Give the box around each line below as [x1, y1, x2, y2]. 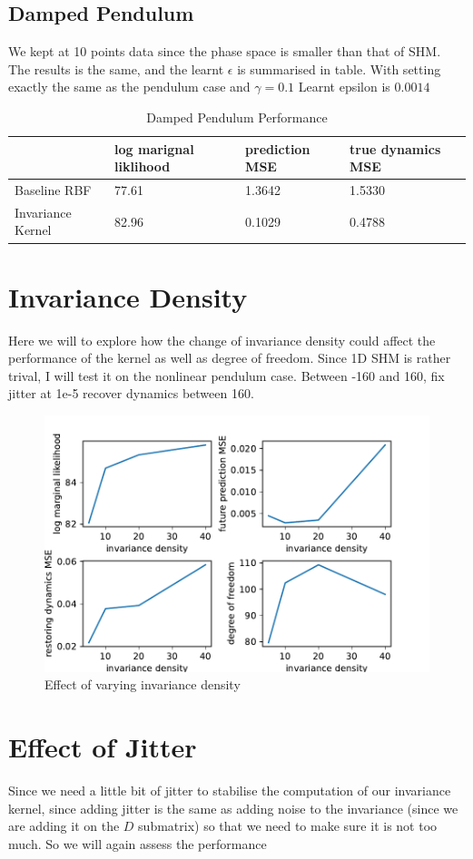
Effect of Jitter [8, 728, 197, 766]
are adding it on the [8, 816, 120, 835]
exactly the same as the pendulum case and [8, 77, 251, 96]
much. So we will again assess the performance [8, 834, 267, 853]
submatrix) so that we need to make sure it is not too [138, 816, 438, 835]
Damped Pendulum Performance [146, 107, 328, 126]
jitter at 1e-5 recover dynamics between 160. [8, 384, 254, 403]
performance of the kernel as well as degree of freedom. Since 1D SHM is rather [8, 348, 451, 367]
